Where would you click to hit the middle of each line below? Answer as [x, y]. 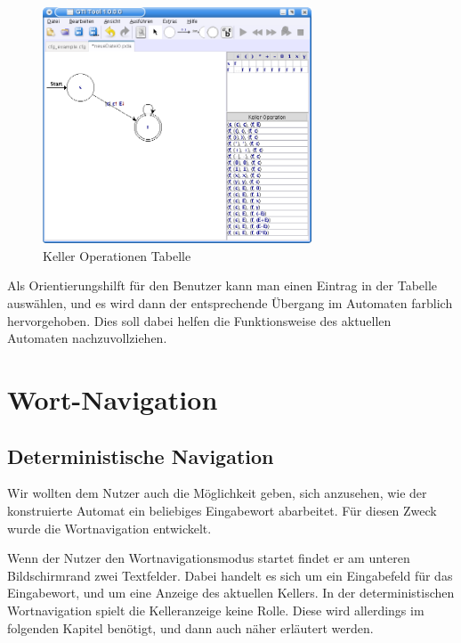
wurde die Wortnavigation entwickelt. [109, 528]
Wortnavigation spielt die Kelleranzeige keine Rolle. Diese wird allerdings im [216, 610]
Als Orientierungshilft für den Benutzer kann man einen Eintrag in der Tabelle [222, 285]
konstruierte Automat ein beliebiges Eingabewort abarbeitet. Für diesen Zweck [222, 510]
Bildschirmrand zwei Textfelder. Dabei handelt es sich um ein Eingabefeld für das [230, 575]
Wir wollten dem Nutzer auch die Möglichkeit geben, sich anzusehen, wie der [217, 493]
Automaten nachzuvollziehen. [87, 338]
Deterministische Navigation [141, 456]
